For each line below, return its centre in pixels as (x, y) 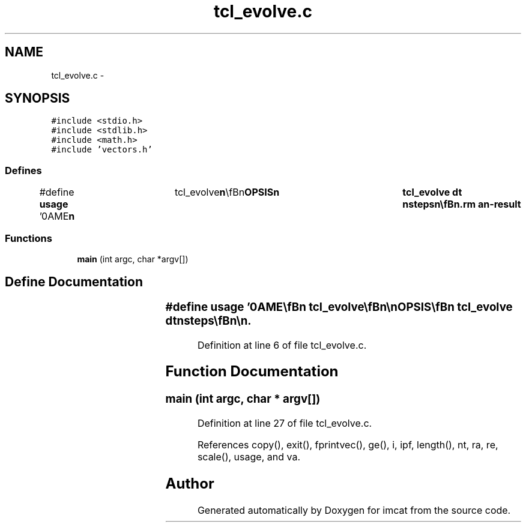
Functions (29, 238)
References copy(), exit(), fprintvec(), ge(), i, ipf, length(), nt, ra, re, (348, 445)
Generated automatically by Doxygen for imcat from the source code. (354, 510)
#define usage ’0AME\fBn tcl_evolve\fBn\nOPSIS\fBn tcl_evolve (339, 307)
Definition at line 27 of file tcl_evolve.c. (285, 423)
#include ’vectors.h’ (102, 150)
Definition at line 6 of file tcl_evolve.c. (282, 345)
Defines (23, 170)
